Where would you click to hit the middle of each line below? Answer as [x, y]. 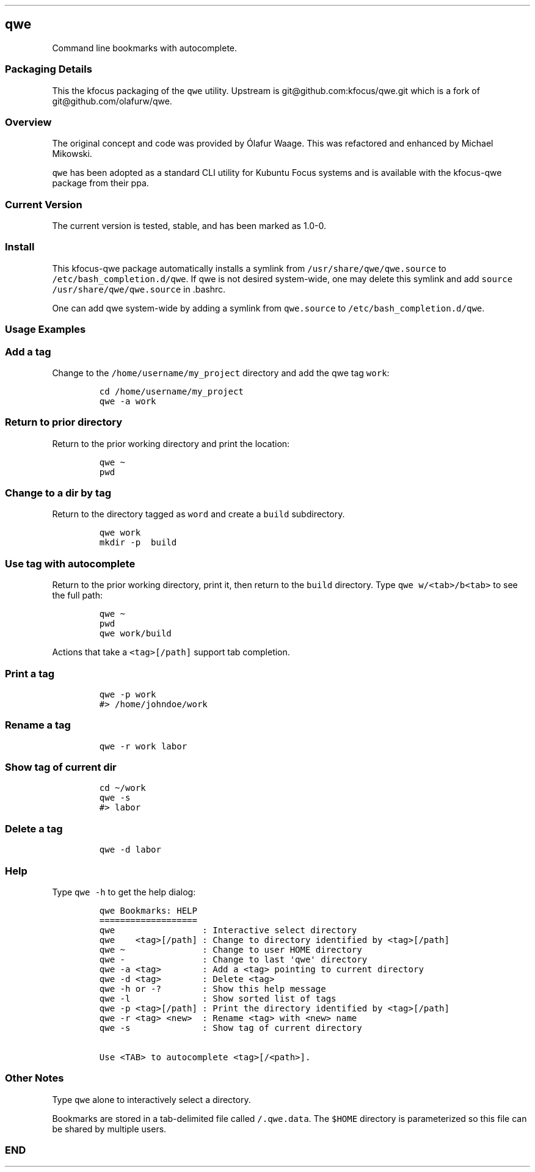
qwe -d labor [130, 850]
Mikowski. [72, 154]
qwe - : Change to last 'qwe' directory [233, 959]
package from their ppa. [100, 183]
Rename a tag [38, 725]
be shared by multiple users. [109, 1129]
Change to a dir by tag [58, 493]
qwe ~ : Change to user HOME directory [231, 949]
